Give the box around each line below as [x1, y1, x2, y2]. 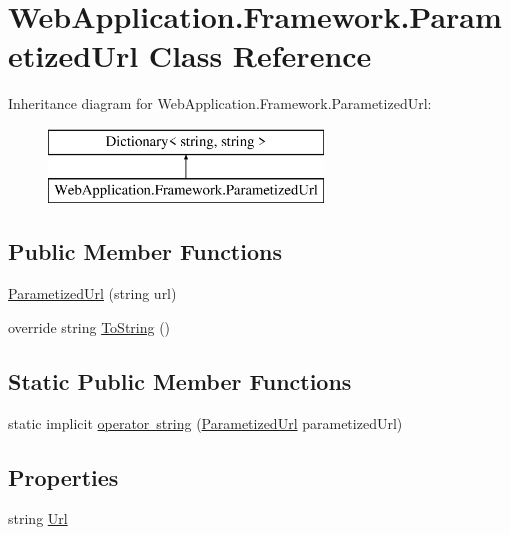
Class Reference [148, 35, 372, 76]
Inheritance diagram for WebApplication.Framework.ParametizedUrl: [8, 93, 432, 114]
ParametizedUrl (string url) [8, 283, 177, 304]
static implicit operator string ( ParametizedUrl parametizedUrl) [8, 412, 403, 433]
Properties [8, 461, 119, 492]
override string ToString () [8, 316, 171, 337]
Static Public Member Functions [8, 365, 352, 396]
